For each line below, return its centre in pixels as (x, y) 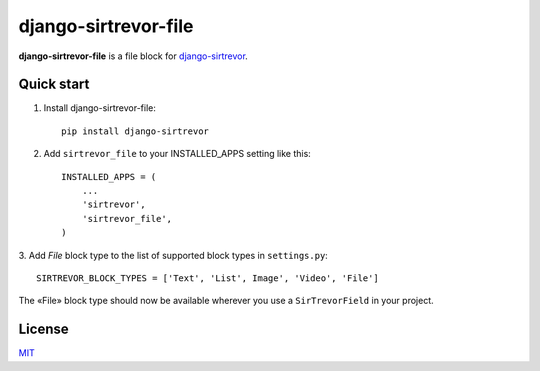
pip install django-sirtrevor (135, 131)
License (43, 329)
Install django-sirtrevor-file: (100, 108)
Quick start (54, 84)
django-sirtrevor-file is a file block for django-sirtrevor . (133, 56)
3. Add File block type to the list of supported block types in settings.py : (173, 255)
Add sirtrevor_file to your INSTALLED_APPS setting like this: (177, 154)
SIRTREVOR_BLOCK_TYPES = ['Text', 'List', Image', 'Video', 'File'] (207, 278)
